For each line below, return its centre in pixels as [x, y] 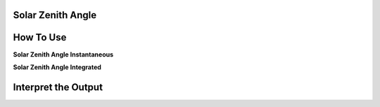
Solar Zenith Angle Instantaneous [63, 54]
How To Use [40, 37]
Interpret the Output [58, 87]
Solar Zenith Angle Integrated [57, 67]
